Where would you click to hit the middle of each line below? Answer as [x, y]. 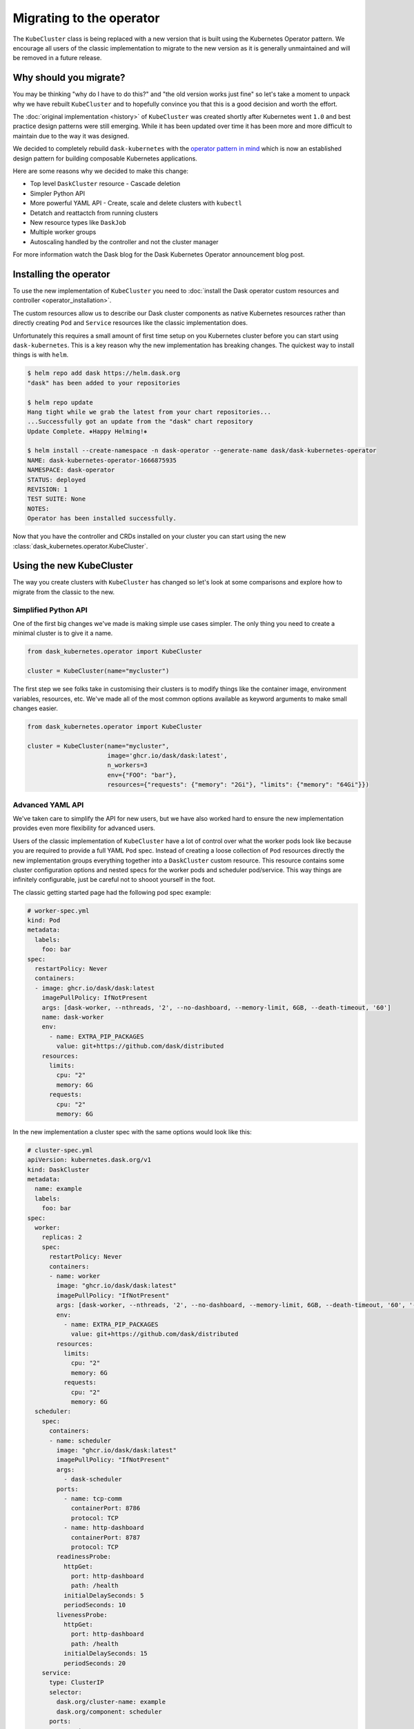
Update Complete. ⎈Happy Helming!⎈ [87, 431]
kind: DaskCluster [58, 1169]
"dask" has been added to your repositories [104, 383]
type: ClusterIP [77, 1683]
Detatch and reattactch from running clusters [94, 213]
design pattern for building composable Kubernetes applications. [105, 158]
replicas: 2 [62, 1237]
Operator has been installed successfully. [102, 518]
